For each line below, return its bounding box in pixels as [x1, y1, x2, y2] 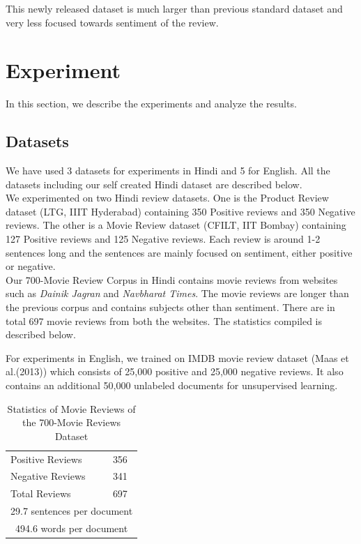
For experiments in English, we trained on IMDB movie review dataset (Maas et [6, 350, 349, 365]
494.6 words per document [15, 521, 128, 536]
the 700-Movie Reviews [22, 415, 121, 430]
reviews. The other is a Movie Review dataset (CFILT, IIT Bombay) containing [6, 218, 346, 232]
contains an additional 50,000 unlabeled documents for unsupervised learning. [6, 378, 338, 393]
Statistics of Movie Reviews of [7, 401, 136, 416]
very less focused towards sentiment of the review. [6, 15, 219, 29]
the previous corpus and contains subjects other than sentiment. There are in [6, 300, 335, 315]
